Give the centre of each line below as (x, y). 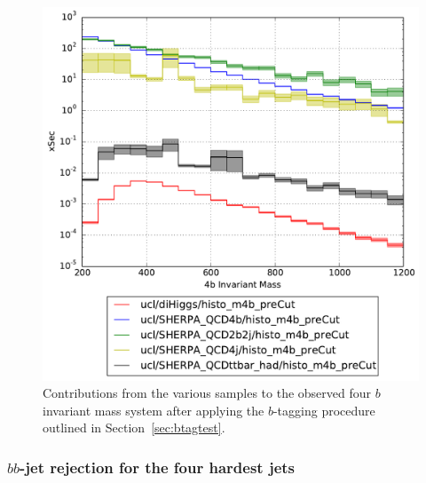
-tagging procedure (324, 410)
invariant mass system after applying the (154, 410)
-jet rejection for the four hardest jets (158, 467)
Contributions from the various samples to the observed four (207, 393)
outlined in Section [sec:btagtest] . (134, 428)
